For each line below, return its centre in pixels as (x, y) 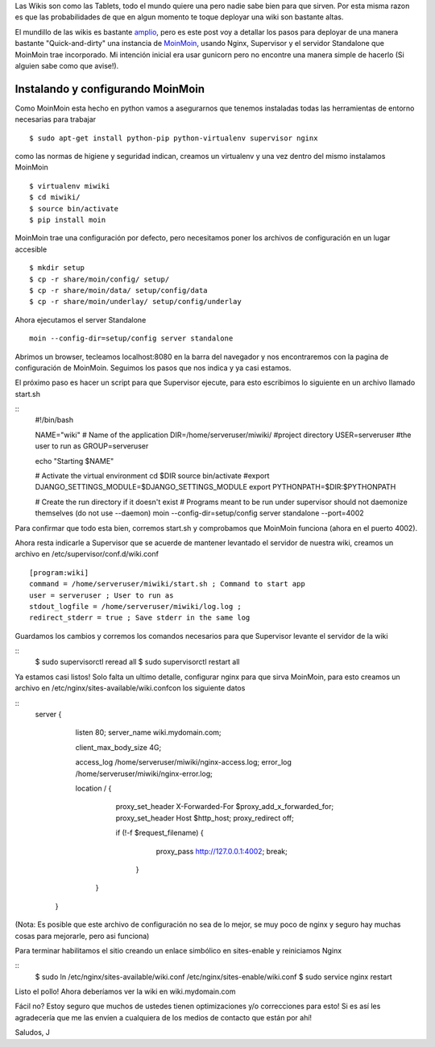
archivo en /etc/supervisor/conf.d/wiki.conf (87, 554)
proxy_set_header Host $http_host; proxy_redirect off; (205, 818)
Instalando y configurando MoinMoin (110, 89)
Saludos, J (32, 1032)
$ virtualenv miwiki (70, 186)
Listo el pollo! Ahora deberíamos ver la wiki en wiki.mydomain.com (126, 991)
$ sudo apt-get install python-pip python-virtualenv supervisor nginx (174, 138)
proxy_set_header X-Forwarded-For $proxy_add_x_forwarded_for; (225, 807)
